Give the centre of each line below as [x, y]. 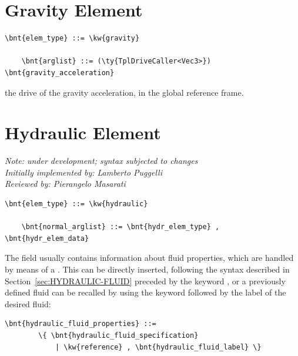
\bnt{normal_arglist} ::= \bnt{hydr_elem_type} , [120, 227]
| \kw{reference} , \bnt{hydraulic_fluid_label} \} [158, 347]
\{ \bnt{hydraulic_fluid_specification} [118, 335]
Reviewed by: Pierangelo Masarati [65, 184]
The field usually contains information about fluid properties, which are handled [149, 258]
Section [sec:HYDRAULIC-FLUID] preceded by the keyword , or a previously [145, 281]
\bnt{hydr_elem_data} [47, 238]
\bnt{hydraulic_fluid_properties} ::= [81, 324]
